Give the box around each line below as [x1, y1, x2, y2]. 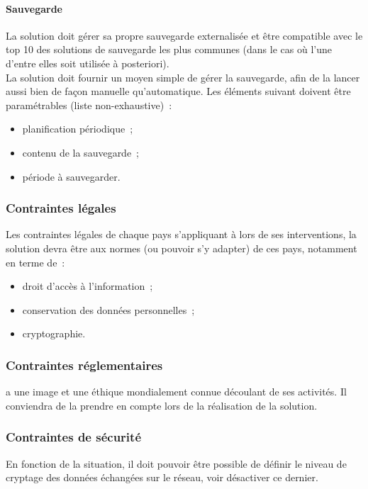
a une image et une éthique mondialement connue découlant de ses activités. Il [6, 384, 347, 399]
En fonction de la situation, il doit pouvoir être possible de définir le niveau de [6, 456, 347, 471]
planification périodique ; [22, 121, 133, 136]
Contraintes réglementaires [6, 356, 163, 373]
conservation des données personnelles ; [22, 302, 195, 317]
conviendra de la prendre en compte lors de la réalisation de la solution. [6, 398, 318, 412]
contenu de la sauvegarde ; [22, 145, 140, 159]
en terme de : [6, 254, 65, 269]
